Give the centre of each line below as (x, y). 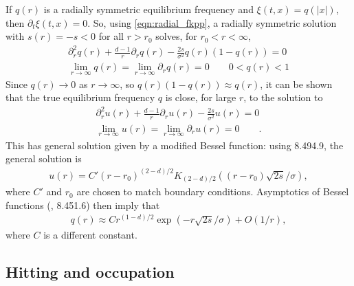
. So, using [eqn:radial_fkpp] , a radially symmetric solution (212, 22)
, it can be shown (296, 84)
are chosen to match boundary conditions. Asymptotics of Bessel (213, 191)
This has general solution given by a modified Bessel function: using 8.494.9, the (175, 145)
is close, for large (201, 97)
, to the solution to (283, 97)
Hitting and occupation (90, 272)
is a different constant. (90, 235)
